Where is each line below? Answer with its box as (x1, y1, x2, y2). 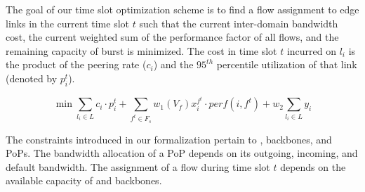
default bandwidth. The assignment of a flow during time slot (6, 159, 270, 174)
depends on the (280, 159, 346, 174)
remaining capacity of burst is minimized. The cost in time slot (6, 43, 277, 58)
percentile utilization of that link (216, 57, 357, 72)
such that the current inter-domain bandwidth (139, 15, 338, 30)
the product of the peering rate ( (6, 57, 147, 72)
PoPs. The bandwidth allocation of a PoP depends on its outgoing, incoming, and (6, 146, 358, 160)
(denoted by (6, 70, 58, 85)
